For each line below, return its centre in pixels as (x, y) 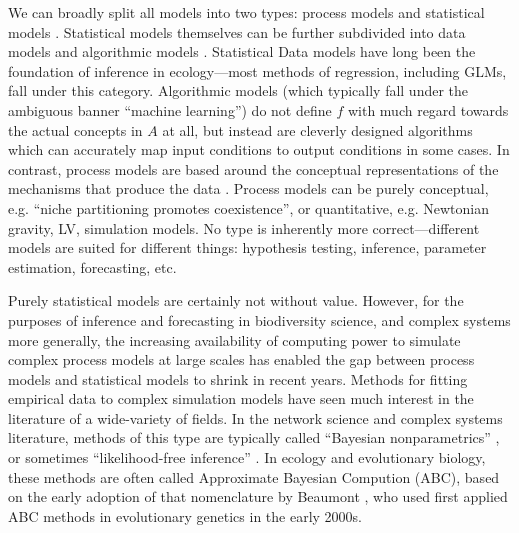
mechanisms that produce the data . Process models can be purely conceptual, (248, 188)
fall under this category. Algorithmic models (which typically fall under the (238, 90)
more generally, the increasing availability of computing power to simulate (234, 339)
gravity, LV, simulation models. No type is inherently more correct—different (244, 227)
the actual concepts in (75, 129)
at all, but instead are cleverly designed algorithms (317, 129)
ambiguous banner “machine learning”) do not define (170, 109)
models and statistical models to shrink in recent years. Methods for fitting (238, 378)
